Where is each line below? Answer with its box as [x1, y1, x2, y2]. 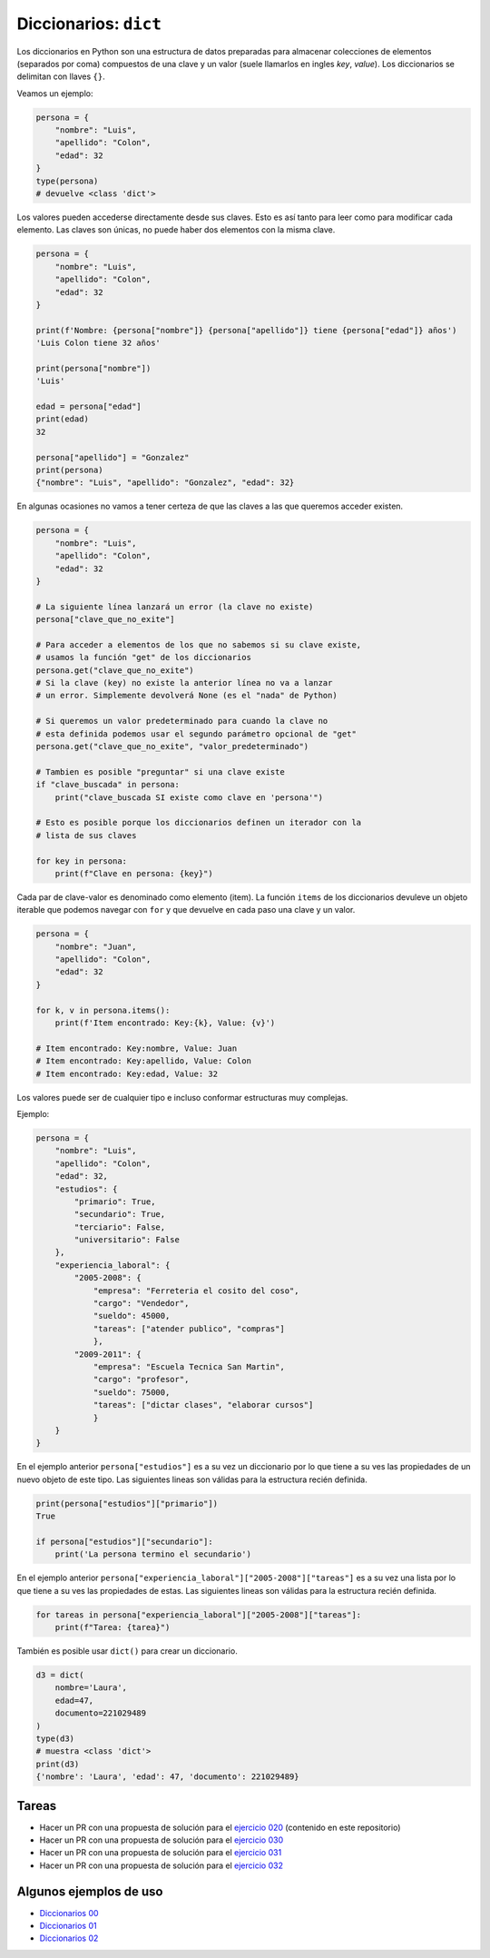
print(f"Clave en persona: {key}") [54, 868, 213, 878]
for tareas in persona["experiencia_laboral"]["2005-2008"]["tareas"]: [35, 1609, 362, 1620]
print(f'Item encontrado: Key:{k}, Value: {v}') [54, 1018, 276, 1028]
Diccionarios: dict [16, 14, 162, 34]
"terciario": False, [73, 1221, 166, 1232]
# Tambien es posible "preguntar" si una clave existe [35, 766, 285, 776]
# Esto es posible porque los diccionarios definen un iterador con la [35, 817, 362, 828]
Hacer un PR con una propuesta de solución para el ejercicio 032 [39, 1860, 283, 1871]
